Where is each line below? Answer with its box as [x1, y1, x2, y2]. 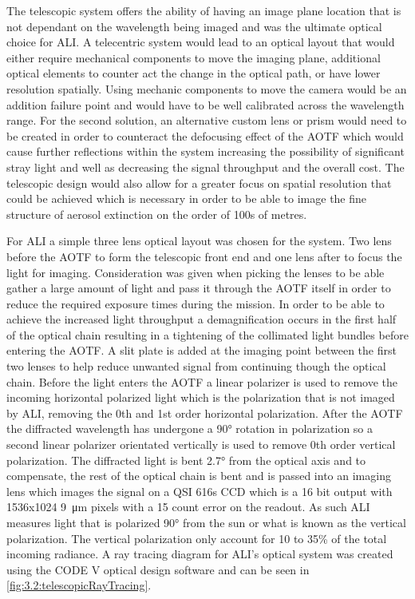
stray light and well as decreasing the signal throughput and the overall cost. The [6, 158, 405, 175]
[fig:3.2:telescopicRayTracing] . [6, 577, 152, 593]
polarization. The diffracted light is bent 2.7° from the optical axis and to [6, 451, 366, 468]
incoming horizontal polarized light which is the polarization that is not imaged [6, 389, 395, 406]
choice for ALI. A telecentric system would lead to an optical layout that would [6, 34, 395, 50]
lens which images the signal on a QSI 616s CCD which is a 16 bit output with [6, 482, 393, 499]
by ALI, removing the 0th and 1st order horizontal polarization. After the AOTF [6, 404, 403, 421]
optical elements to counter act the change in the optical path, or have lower [6, 65, 381, 81]
